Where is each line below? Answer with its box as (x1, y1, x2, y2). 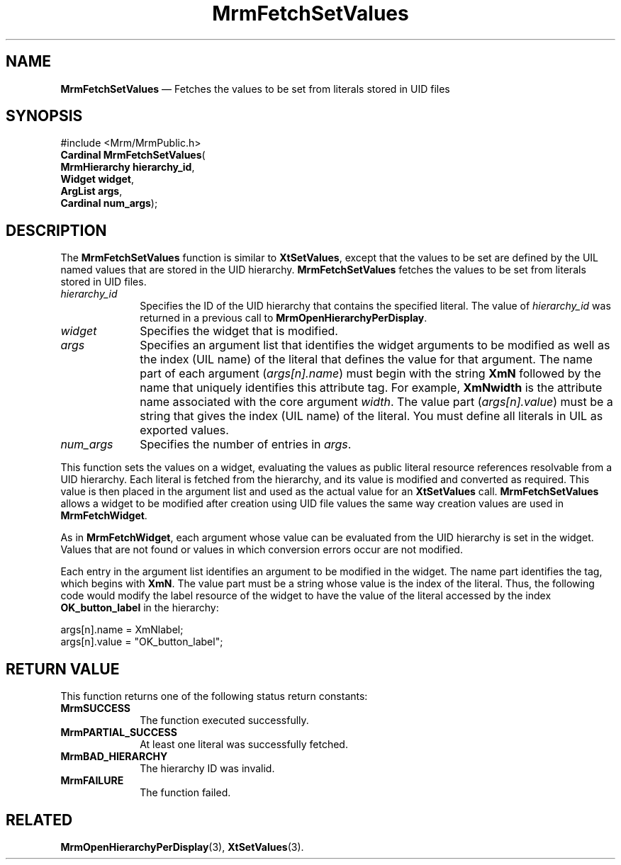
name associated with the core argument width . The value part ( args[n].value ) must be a (140, 395, 613, 409)
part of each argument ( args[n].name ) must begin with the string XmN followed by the (140, 366, 601, 381)
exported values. (140, 423, 229, 438)
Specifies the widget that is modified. (140, 324, 338, 339)
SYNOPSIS (6, 107, 83, 125)
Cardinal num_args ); (60, 197, 158, 210)
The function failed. (140, 786, 231, 799)
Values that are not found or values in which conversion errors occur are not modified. (60, 543, 463, 556)
